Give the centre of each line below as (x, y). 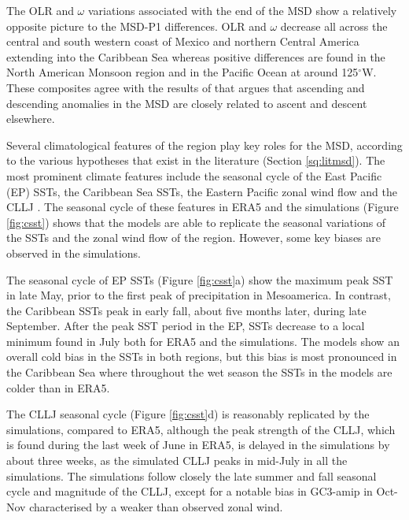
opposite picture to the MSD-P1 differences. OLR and (136, 26)
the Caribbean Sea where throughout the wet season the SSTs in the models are (199, 372)
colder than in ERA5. (58, 387)
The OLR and (40, 10)
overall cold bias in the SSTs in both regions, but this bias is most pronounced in (202, 357)
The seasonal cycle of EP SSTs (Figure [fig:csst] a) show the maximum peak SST (200, 279)
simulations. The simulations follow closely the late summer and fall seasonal (192, 475)
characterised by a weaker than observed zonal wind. (156, 506)
